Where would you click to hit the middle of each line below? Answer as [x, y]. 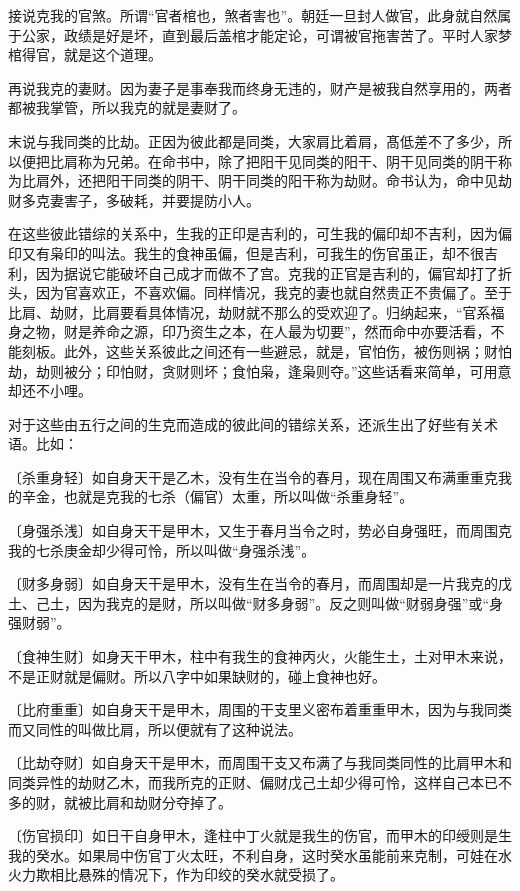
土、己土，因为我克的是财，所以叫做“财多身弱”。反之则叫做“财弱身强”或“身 [256, 602]
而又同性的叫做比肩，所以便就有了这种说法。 [155, 728]
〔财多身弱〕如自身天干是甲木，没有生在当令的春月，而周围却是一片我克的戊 [260, 583]
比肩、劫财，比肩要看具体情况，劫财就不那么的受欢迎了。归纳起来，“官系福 [256, 311]
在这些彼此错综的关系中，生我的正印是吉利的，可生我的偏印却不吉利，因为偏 [260, 233]
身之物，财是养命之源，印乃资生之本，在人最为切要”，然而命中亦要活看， [249, 331]
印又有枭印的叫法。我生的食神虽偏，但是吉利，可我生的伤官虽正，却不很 [246, 252]
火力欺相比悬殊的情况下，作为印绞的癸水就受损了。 [176, 874]
